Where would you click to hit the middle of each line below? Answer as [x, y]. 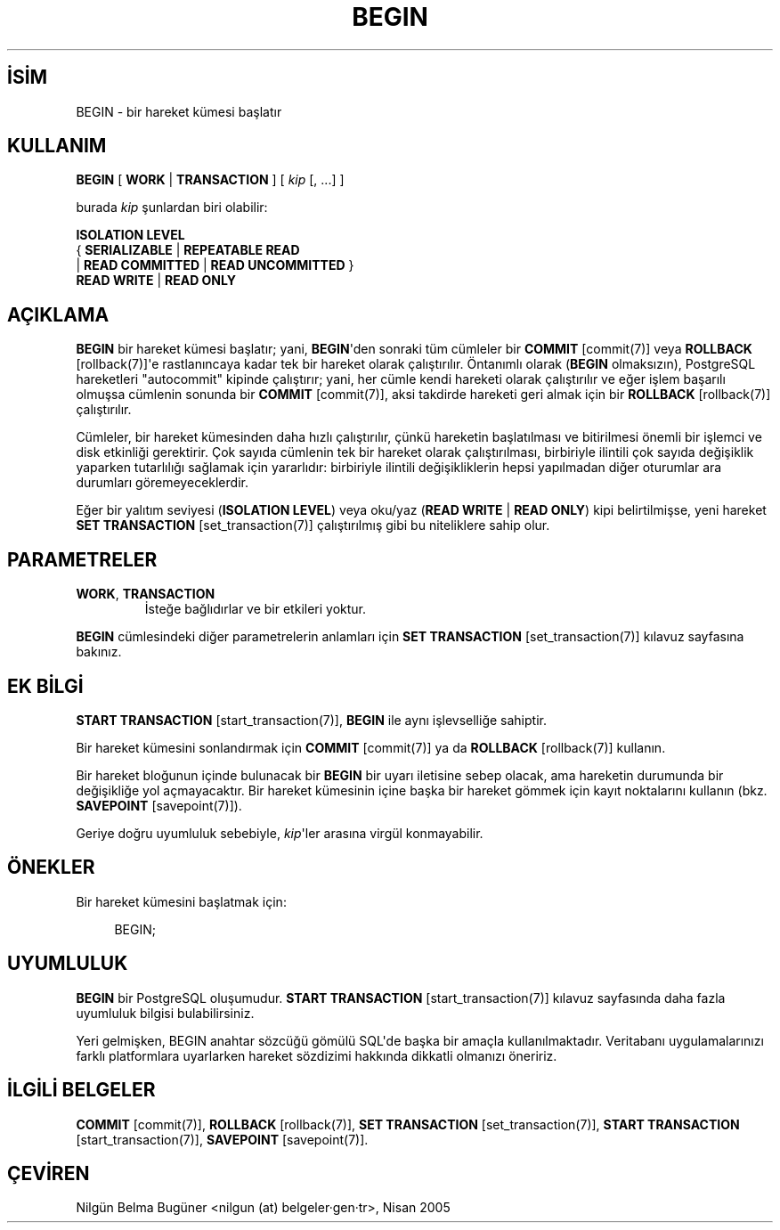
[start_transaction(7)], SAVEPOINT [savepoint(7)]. [222, 1139]
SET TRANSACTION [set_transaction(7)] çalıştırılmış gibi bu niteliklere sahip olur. [313, 525]
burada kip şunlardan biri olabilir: [172, 208]
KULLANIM [57, 146]
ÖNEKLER [51, 868]
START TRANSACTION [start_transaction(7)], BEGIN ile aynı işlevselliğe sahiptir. [311, 720]
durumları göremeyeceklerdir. [162, 483]
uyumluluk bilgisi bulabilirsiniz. [165, 1013]
